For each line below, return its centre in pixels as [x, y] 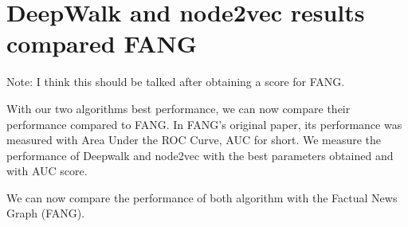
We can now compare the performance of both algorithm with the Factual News [202, 197]
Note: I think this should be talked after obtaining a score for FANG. [176, 82]
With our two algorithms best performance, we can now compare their [178, 108]
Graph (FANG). [46, 213]
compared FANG [102, 43]
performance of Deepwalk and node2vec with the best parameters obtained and [200, 155]
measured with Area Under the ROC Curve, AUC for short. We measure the [194, 140]
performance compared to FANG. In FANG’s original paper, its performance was [204, 124]
